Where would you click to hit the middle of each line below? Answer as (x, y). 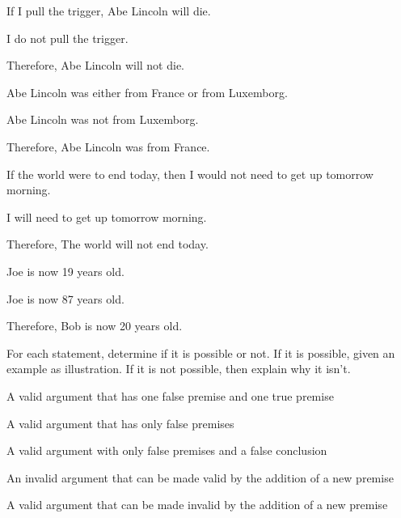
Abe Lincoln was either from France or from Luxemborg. (147, 92)
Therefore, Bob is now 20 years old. (95, 326)
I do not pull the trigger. (68, 38)
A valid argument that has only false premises (120, 423)
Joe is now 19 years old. (65, 271)
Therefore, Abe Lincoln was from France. (108, 146)
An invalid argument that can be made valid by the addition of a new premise (200, 477)
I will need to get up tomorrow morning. (107, 217)
